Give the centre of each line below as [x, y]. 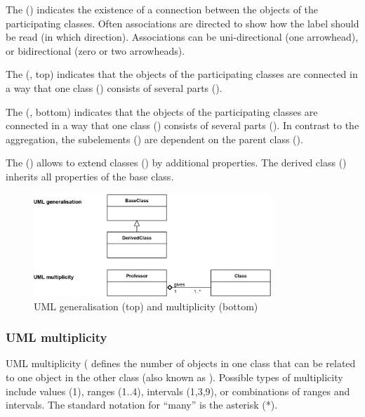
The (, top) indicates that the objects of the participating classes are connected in [182, 74]
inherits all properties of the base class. [90, 176]
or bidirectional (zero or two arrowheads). [95, 50]
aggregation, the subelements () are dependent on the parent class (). [154, 139]
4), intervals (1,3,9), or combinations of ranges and [241, 391]
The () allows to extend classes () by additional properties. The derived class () [176, 163]
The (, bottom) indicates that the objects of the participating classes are [162, 111]
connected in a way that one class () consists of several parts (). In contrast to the [182, 125]
